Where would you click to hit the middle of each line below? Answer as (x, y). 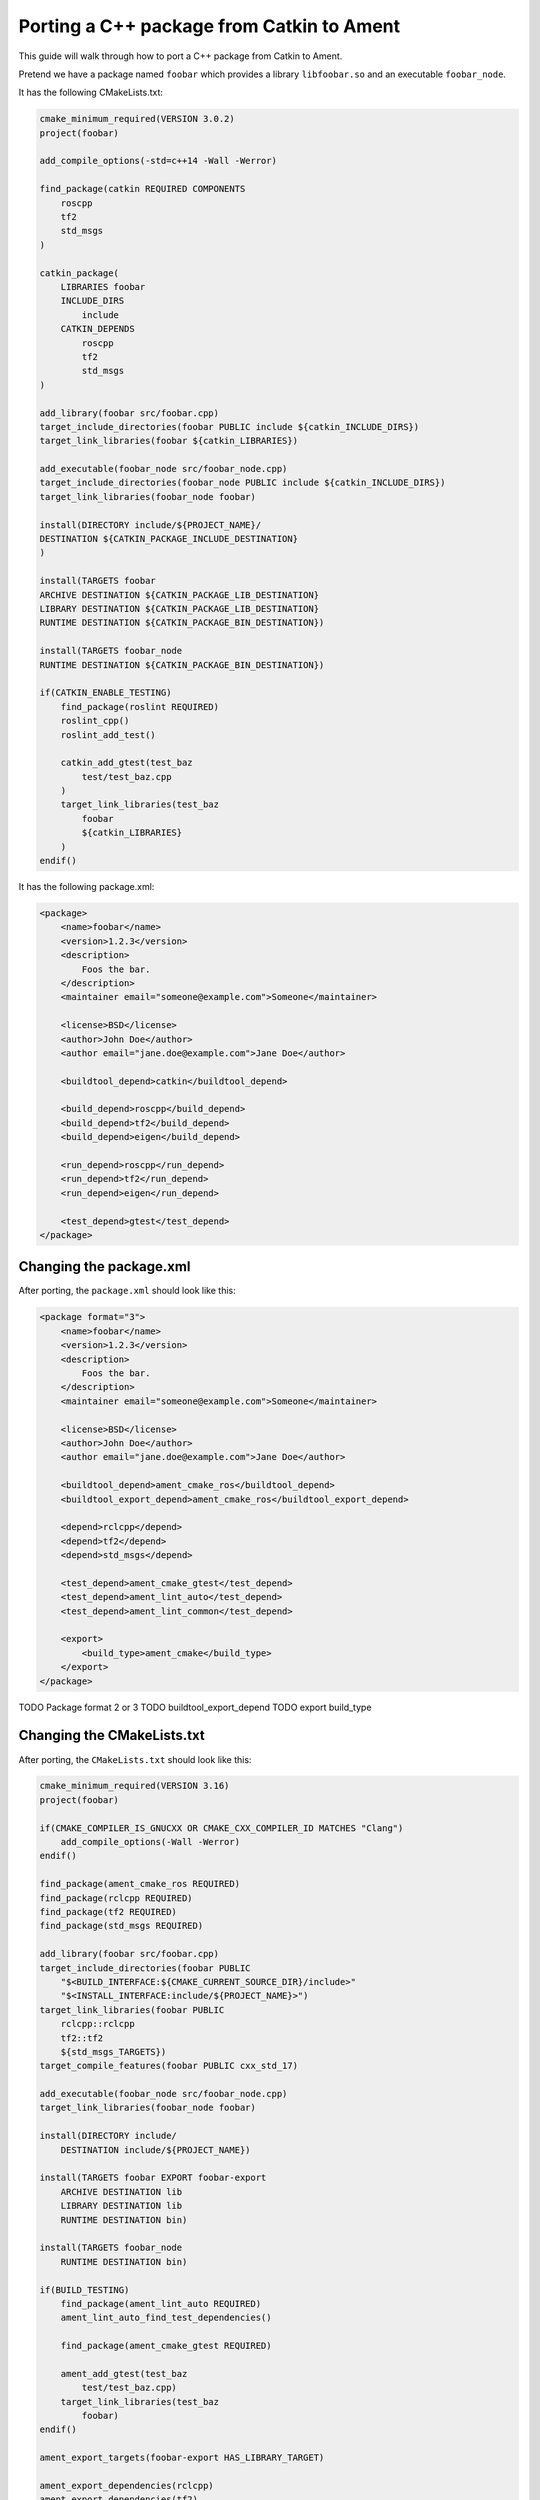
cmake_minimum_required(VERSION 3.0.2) (137, 119)
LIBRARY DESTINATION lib (121, 2206)
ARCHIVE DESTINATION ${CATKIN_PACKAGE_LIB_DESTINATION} (179, 594)
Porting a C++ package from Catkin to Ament (209, 26)
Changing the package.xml (104, 1266)
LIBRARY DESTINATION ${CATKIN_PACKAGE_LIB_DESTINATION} (179, 608)
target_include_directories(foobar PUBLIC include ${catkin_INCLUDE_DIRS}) (229, 426)
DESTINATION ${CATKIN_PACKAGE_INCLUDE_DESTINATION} (169, 539)
